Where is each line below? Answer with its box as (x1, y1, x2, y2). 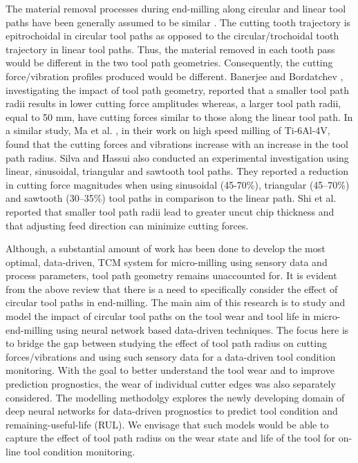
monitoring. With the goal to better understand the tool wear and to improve (6, 363, 335, 377)
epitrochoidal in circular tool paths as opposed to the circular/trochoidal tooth (6, 28, 339, 43)
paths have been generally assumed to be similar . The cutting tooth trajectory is (6, 15, 351, 29)
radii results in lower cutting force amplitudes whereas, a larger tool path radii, (6, 96, 341, 111)
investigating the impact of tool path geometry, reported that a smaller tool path (6, 82, 349, 97)
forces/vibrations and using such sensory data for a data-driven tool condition (6, 349, 336, 363)
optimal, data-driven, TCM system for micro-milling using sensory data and (6, 254, 328, 269)
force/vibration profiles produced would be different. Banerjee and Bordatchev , (6, 68, 343, 83)
